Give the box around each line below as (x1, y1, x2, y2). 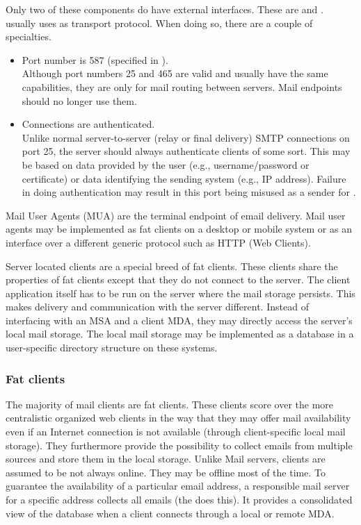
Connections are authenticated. (22, 117, 155, 131)
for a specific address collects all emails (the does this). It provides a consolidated (6, 492, 353, 507)
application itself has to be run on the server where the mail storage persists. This (6, 285, 355, 300)
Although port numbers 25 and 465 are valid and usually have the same (22, 66, 328, 81)
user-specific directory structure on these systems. (6, 340, 218, 355)
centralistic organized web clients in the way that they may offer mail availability (6, 410, 351, 425)
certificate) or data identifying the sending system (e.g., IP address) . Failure (22, 171, 346, 185)
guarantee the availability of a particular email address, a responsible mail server (6, 478, 350, 493)
